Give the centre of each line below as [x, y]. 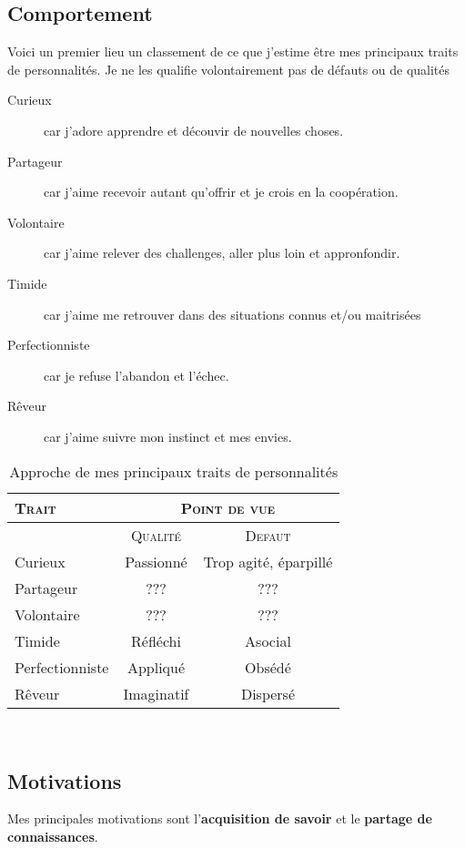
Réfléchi [156, 640]
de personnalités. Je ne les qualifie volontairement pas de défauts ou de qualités [229, 69]
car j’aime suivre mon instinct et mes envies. [168, 436]
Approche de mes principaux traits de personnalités [174, 471]
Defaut [268, 535]
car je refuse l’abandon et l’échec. [136, 375]
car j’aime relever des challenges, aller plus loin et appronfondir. [222, 253]
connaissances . [53, 836]
